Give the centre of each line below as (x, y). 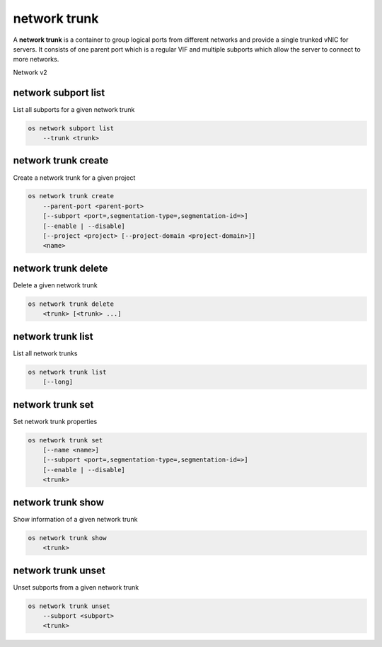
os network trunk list (67, 372)
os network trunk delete (71, 304)
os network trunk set (65, 440)
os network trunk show (67, 538)
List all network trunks (45, 353)
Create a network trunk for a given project (74, 178)
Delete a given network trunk (56, 285)
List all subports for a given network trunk (74, 109)
